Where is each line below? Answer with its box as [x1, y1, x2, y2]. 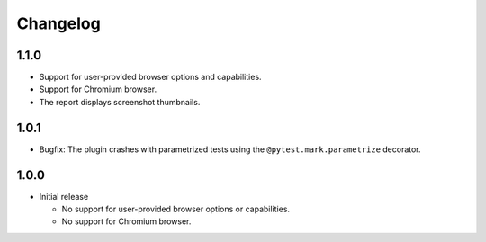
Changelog [16, 13, 101, 33]
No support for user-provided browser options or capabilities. [61, 203, 291, 215]
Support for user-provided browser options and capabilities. [39, 72, 262, 83]
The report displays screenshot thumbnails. [39, 96, 201, 107]
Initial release [39, 191, 89, 202]
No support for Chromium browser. [61, 216, 192, 227]
